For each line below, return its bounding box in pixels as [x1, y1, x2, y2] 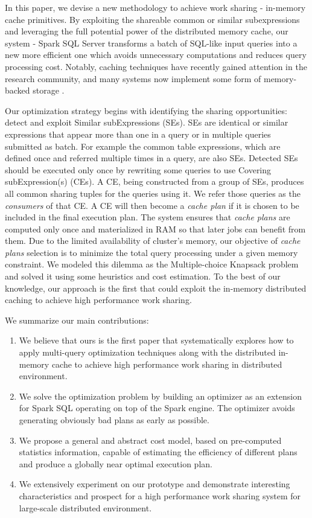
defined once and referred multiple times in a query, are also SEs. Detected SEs [5, 152, 298, 164]
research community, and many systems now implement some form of [5, 72, 261, 85]
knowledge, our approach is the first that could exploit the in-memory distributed [5, 281, 307, 294]
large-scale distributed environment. [19, 501, 152, 514]
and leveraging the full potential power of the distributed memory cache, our [5, 25, 288, 37]
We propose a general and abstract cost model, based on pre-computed [19, 433, 282, 446]
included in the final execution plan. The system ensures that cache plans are [5, 211, 290, 223]
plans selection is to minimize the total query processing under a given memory [5, 246, 298, 258]
